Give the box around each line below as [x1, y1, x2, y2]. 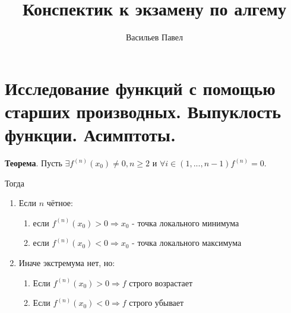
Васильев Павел [125, 31, 184, 43]
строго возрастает [129, 276, 193, 289]
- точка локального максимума [132, 236, 242, 249]
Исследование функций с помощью [5, 75, 276, 100]
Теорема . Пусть [5, 157, 62, 169]
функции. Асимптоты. [5, 122, 176, 147]
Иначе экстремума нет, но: [18, 257, 115, 268]
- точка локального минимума [132, 216, 239, 229]
